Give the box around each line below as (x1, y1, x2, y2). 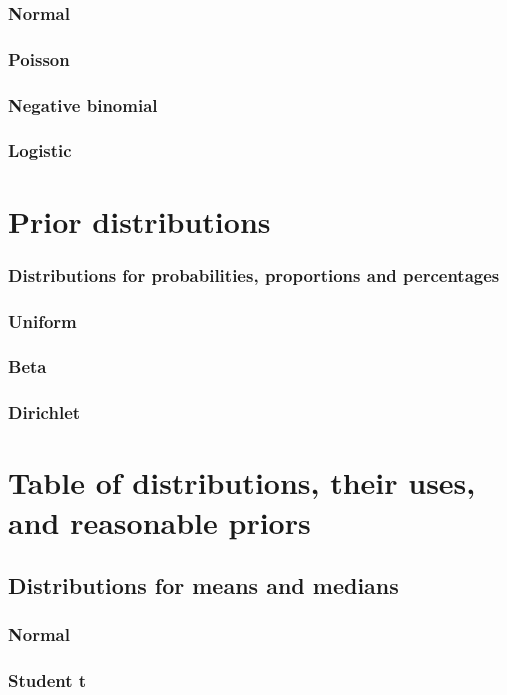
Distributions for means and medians (8, 570, 399, 601)
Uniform (8, 308, 77, 333)
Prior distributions (8, 200, 271, 241)
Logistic (8, 138, 72, 163)
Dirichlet (8, 400, 81, 425)
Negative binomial (8, 92, 158, 117)
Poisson (8, 46, 70, 71)
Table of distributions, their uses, (8, 462, 476, 503)
